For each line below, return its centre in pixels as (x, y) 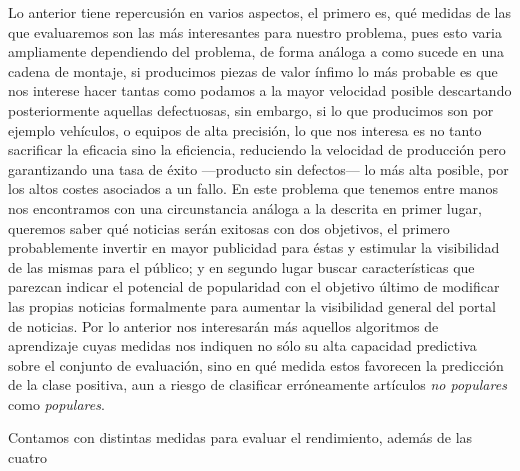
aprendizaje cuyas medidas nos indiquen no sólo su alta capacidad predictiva (242, 345)
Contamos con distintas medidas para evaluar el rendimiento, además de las (240, 437)
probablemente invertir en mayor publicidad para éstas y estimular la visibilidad (254, 247)
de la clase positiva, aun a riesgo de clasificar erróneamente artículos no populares (257, 384)
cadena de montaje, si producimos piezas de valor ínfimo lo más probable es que (253, 70)
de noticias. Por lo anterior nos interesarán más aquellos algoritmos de (223, 325)
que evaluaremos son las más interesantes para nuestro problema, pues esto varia (255, 31)
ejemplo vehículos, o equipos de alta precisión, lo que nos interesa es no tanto (245, 129)
